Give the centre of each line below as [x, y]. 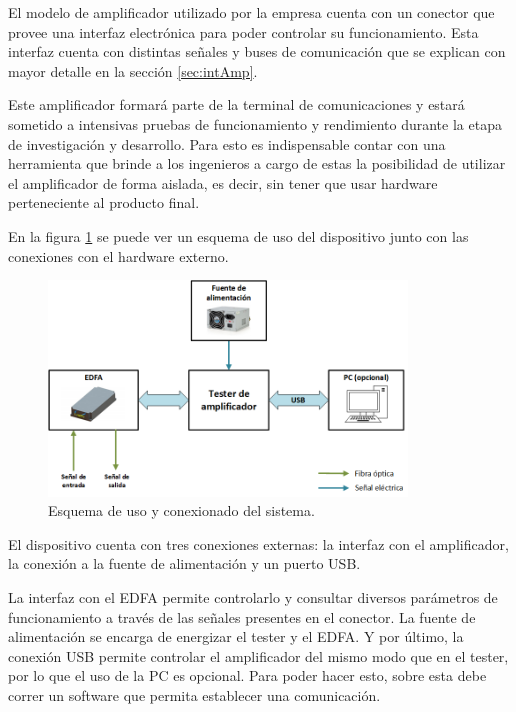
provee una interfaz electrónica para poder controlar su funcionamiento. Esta [243, 31]
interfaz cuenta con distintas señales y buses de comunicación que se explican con [257, 51]
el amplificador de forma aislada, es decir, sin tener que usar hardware [223, 182]
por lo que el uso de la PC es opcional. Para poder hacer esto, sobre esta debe [247, 675]
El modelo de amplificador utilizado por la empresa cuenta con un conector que [251, 12]
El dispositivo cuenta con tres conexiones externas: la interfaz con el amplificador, [258, 543]
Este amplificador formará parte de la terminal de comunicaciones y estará [236, 104]
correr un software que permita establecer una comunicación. [194, 694]
